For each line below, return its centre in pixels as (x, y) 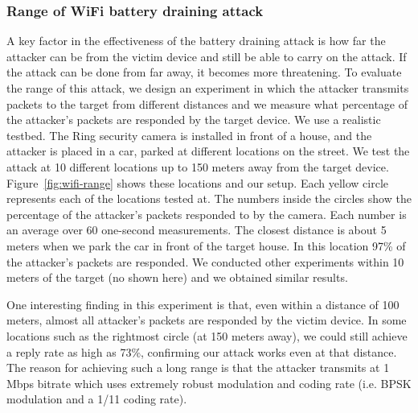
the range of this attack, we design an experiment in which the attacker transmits (208, 88)
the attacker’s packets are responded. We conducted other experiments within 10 (205, 261)
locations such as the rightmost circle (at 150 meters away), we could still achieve (207, 335)
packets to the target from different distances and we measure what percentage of (207, 103)
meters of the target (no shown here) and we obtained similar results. (177, 277)
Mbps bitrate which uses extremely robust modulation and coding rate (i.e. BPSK (209, 383)
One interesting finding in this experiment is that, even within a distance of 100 (203, 304)
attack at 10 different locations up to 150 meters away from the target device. (198, 166)
